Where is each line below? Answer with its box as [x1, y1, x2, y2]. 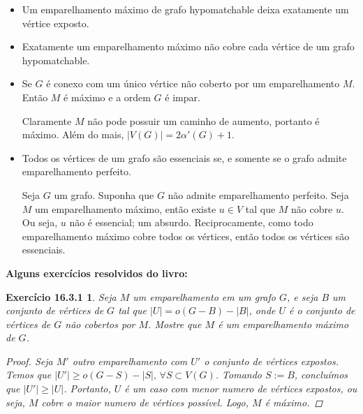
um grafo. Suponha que [54, 187, 154, 202]
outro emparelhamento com [72, 353, 188, 368]
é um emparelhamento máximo [218, 316, 349, 331]
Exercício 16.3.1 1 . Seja [6, 289, 117, 304]
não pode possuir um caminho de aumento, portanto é [87, 113, 320, 128]
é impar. [165, 89, 200, 104]
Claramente [22, 113, 72, 128]
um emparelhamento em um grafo [133, 289, 276, 304]
